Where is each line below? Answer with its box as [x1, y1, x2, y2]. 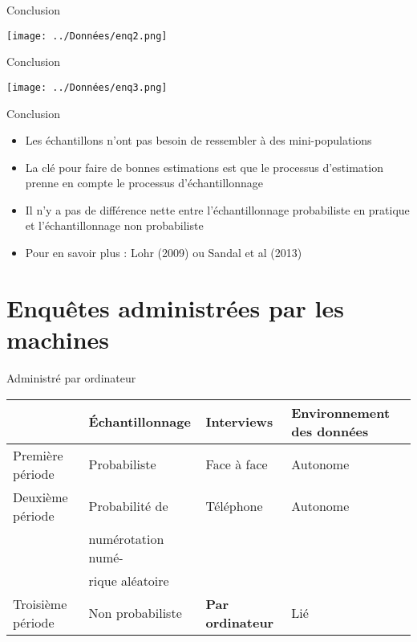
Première [13, 445, 63, 464]
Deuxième [13, 487, 68, 506]
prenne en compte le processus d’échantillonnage [25, 174, 264, 191]
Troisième [13, 594, 67, 613]
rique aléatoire [88, 570, 169, 590]
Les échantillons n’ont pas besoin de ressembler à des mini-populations [25, 132, 372, 149]
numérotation [88, 529, 164, 548]
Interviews [205, 412, 273, 431]
